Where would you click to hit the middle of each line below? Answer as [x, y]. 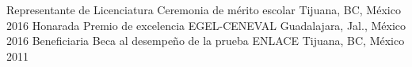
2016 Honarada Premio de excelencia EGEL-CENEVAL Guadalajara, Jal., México [206, 25]
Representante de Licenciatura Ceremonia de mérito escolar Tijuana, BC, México [204, 9]
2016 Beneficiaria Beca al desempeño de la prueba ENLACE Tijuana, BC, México [206, 41]
